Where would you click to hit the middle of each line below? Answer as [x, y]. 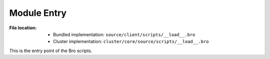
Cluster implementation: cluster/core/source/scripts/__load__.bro [131, 42]
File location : [23, 28]
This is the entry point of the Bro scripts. [51, 51]
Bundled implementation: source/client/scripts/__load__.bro [124, 34]
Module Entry [38, 13]
